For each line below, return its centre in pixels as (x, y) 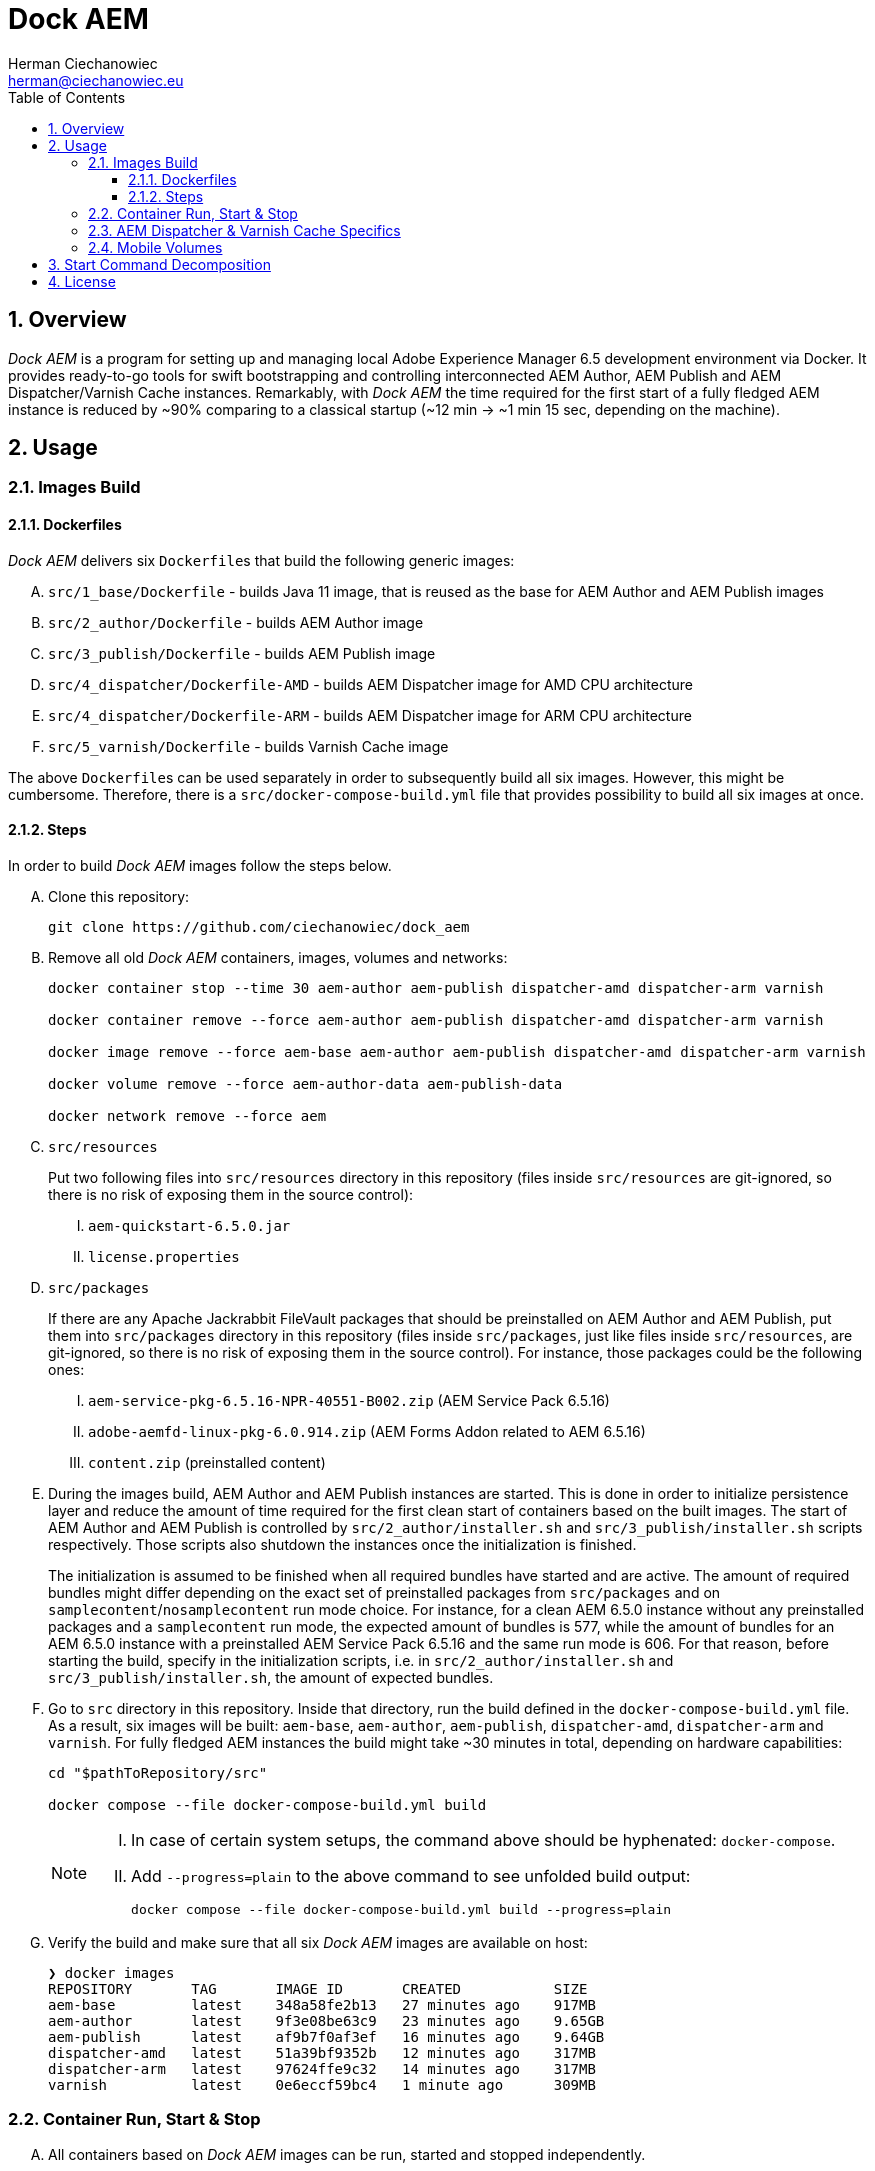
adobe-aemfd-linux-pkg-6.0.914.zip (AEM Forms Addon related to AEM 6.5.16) (367, 1431)
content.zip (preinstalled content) (207, 1462)
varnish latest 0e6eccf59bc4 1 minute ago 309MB (322, 2084)
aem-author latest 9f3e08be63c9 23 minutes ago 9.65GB (326, 2020)
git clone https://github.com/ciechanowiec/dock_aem (259, 926)
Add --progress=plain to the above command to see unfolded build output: (411, 1875)
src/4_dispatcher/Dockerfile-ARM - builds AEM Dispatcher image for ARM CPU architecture (370, 715)
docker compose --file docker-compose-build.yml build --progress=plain (401, 1909)
